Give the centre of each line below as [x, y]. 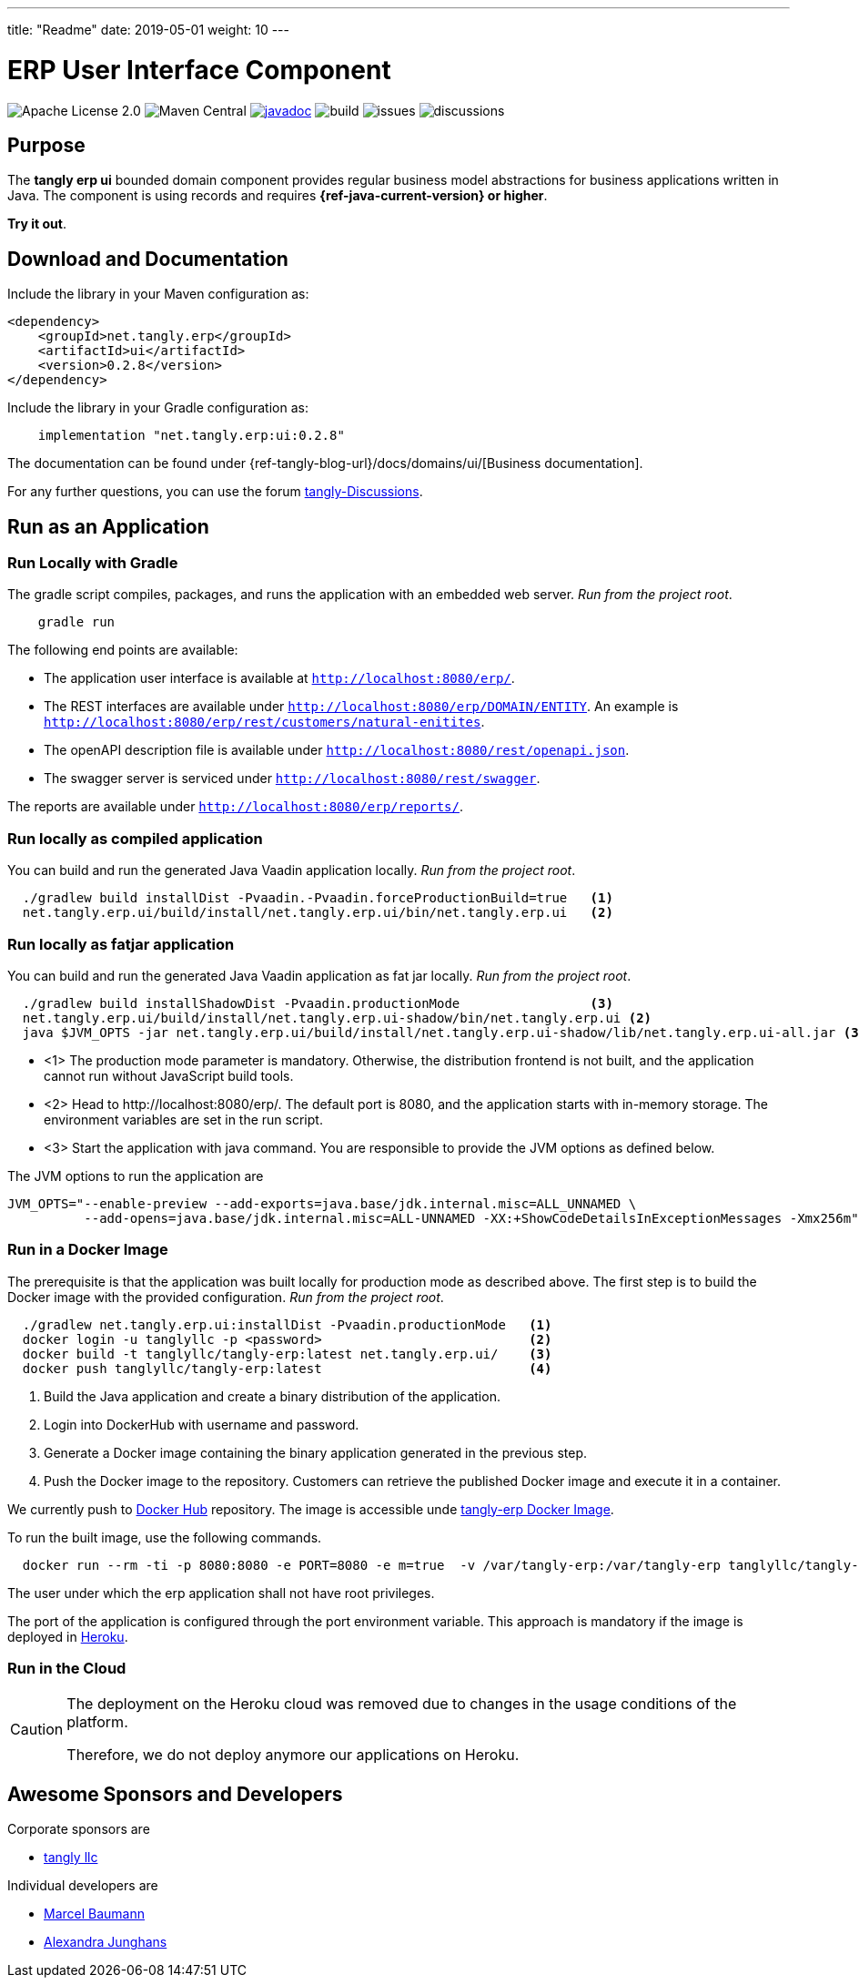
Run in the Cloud [67, 1669]
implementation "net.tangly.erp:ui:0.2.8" [191, 436]
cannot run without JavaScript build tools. [169, 1075]
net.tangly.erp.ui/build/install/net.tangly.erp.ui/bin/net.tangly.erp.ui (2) [318, 913]
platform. [97, 1722]
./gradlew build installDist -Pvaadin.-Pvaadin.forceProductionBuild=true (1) [318, 898]
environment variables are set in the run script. [183, 1119]
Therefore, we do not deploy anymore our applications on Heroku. [293, 1755]
